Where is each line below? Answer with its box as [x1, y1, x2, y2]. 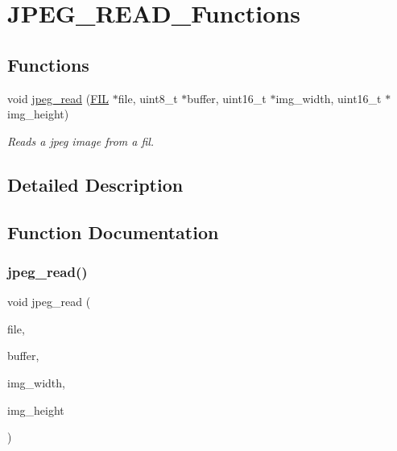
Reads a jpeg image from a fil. [7, 132, 155, 149]
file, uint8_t [118, 89, 178, 106]
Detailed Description [7, 172, 184, 197]
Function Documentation [7, 219, 219, 244]
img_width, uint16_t [275, 89, 382, 106]
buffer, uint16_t [187, 89, 267, 106]
